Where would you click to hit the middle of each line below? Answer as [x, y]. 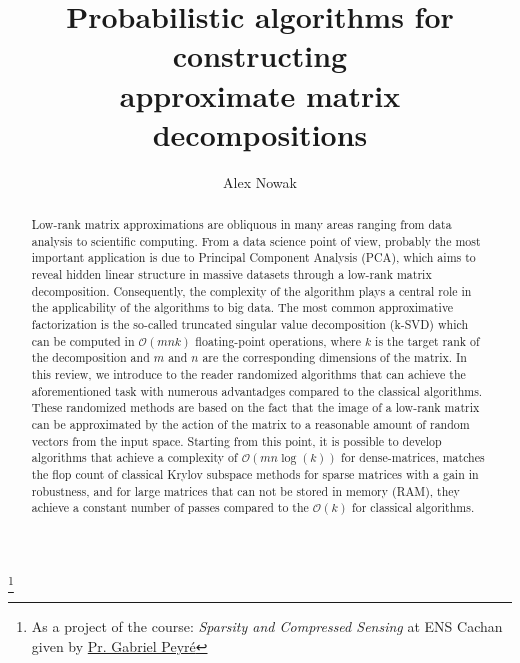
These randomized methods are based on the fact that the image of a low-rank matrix [255, 407]
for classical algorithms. [413, 507]
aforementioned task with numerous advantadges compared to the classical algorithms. [257, 390]
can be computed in [83, 340]
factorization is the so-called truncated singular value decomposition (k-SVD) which [249, 324]
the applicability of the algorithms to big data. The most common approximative [242, 307]
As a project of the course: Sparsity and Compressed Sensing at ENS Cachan [267, 626]
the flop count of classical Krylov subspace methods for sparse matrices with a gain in [255, 473]
